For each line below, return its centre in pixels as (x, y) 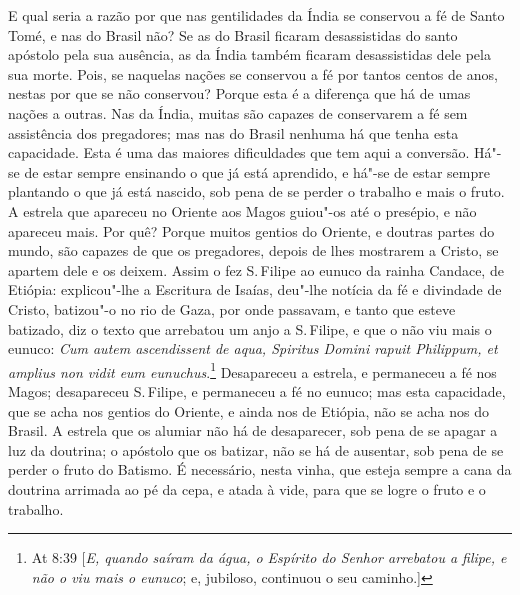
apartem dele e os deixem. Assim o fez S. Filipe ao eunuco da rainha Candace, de (256, 269)
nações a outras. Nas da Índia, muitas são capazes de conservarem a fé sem (238, 112)
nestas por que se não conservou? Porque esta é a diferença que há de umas (239, 93)
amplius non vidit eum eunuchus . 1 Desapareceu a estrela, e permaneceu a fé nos (252, 370)
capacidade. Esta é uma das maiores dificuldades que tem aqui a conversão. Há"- (255, 152)
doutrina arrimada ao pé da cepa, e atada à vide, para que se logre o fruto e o (247, 488)
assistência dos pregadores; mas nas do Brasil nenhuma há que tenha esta (233, 132)
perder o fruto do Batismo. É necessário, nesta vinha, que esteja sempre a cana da (260, 469)
